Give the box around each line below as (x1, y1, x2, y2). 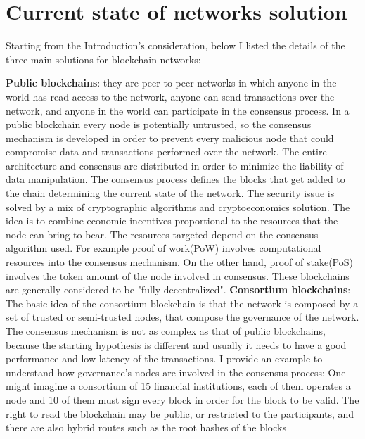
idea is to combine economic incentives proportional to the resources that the (6, 213, 338, 228)
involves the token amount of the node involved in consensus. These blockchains (6, 268, 350, 283)
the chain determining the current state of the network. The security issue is (6, 186, 335, 201)
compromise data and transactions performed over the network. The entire (6, 144, 327, 159)
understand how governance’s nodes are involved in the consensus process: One (6, 364, 346, 379)
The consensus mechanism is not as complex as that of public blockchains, (6, 324, 326, 338)
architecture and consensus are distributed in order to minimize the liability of (6, 158, 344, 172)
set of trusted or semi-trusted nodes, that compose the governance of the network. (6, 310, 359, 324)
